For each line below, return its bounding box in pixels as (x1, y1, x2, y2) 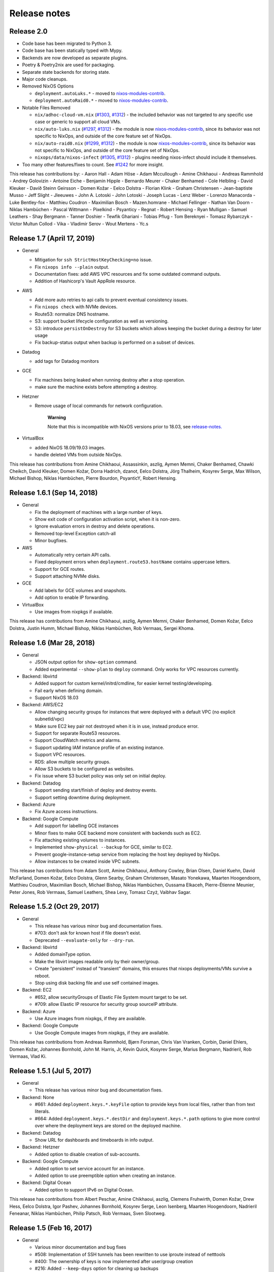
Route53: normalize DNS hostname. (35, 311, 110, 317)
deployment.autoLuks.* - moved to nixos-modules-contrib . (35, 90, 166, 96)
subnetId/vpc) (35, 716, 64, 722)
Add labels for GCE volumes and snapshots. (35, 587, 127, 593)
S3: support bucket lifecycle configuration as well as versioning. (35, 318, 169, 324)
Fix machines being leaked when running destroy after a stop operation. (35, 377, 185, 383)
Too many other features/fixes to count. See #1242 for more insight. (22, 161, 164, 167)
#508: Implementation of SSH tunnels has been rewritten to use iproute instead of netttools (35, 1251, 225, 1257)
